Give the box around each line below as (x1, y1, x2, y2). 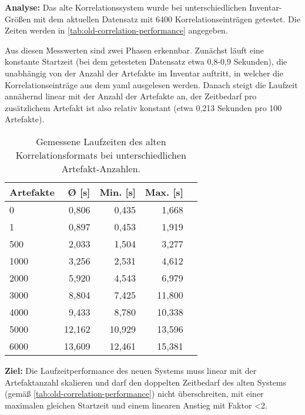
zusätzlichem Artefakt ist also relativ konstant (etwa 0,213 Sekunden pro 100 (5, 101, 282, 113)
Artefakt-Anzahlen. (61, 161, 141, 175)
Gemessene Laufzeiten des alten (36, 134, 166, 148)
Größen (5, 12, 31, 25)
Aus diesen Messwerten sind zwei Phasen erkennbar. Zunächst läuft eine (5, 43, 264, 56)
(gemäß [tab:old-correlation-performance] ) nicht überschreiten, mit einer (5, 387, 264, 400)
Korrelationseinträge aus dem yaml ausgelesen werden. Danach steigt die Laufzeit (5, 78, 298, 91)
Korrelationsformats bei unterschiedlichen (15, 148, 186, 162)
